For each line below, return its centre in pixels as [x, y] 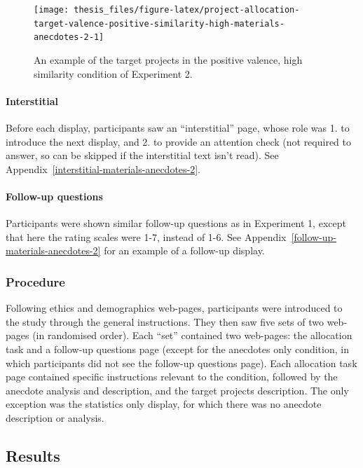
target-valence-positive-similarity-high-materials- [159, 23]
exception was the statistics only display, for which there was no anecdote [164, 404]
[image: [52, 10]
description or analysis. [55, 417]
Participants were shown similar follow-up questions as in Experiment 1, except [176, 223]
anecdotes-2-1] [69, 37]
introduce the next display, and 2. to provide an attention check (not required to [178, 141]
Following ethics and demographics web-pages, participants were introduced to [174, 308]
